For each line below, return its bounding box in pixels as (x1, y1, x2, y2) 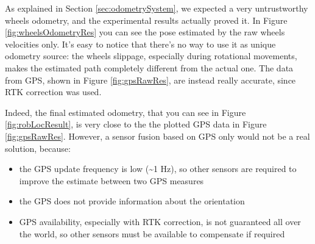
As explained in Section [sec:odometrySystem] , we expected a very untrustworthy (5, 2, 308, 14)
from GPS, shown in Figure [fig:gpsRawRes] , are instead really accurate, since (5, 73, 296, 86)
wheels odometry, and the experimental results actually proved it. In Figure (5, 13, 288, 26)
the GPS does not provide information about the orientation (19, 195, 245, 207)
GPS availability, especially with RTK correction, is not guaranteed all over (19, 215, 301, 228)
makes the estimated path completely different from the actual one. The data (5, 61, 294, 74)
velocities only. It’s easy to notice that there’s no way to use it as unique (5, 37, 276, 50)
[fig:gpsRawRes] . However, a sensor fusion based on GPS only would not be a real (5, 129, 310, 142)
